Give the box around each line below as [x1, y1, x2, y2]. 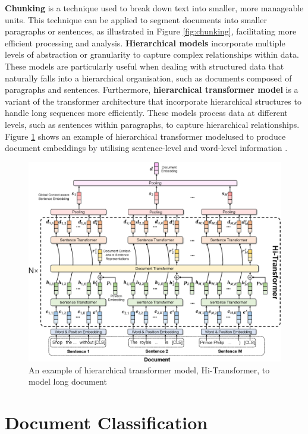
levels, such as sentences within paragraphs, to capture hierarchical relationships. [5, 118, 300, 130]
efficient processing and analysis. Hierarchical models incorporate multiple [5, 36, 285, 49]
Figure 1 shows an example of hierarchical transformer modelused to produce [5, 130, 286, 142]
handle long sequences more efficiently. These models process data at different [5, 106, 288, 119]
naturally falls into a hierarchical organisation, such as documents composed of [5, 71, 292, 84]
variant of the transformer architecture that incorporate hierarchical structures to [5, 95, 301, 107]
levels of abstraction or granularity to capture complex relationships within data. [5, 48, 299, 61]
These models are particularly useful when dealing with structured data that [5, 59, 284, 72]
